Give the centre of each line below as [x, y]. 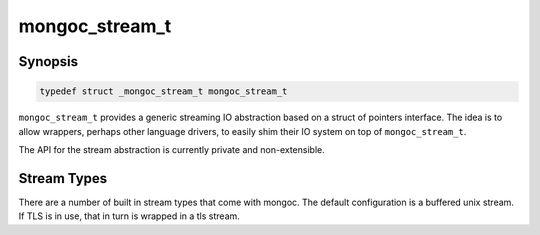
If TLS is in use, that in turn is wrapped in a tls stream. [129, 216]
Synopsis [48, 61]
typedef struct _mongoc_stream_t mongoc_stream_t [163, 91]
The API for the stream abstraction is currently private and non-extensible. [171, 149]
